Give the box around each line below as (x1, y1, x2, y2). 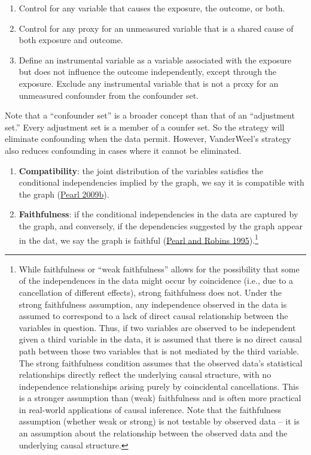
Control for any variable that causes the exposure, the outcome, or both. (19, 2, 285, 14)
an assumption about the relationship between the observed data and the (19, 427, 288, 439)
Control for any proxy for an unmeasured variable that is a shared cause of (19, 22, 294, 34)
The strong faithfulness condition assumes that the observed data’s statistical (19, 356, 303, 369)
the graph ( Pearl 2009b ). (19, 187, 109, 200)
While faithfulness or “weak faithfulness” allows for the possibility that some (19, 262, 300, 275)
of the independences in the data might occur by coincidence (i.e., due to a (19, 274, 294, 287)
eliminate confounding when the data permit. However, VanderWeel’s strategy (5, 132, 291, 145)
